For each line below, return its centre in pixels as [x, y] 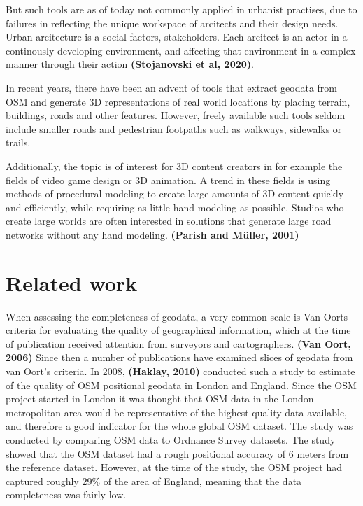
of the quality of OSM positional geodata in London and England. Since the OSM [181, 385]
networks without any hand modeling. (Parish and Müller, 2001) [152, 234]
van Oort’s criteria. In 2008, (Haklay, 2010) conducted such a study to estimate [180, 371]
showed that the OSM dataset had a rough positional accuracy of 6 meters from [177, 453]
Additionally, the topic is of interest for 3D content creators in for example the [174, 166]
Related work [72, 282]
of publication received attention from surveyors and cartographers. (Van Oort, [178, 343]
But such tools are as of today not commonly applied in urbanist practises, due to [181, 9]
